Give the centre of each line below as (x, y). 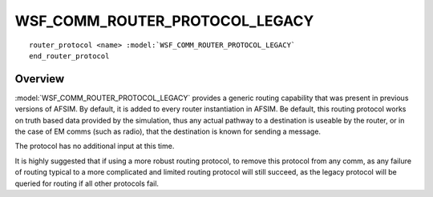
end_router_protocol (69, 56)
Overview (40, 79)
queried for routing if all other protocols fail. (87, 183)
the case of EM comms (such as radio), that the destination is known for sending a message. (168, 131)
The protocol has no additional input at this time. (95, 146)
